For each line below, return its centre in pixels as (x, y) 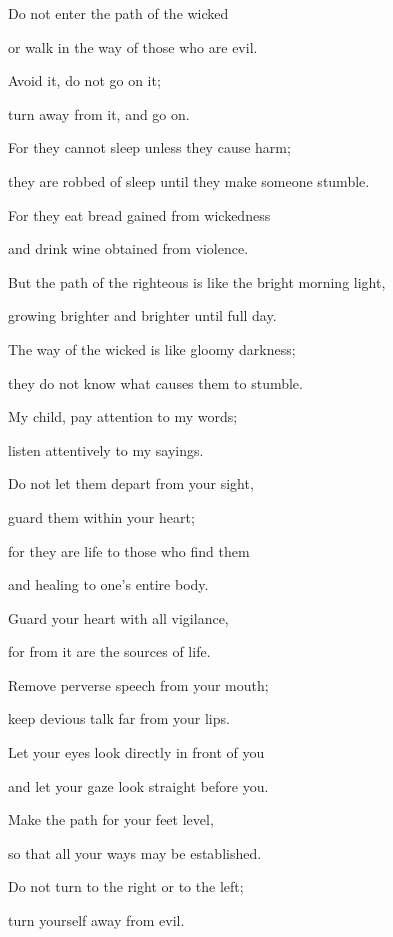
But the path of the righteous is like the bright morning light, (197, 281)
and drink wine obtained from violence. (128, 248)
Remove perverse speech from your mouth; (138, 684)
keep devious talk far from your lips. (119, 718)
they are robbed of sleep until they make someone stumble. (189, 180)
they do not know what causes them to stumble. (155, 382)
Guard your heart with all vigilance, (118, 617)
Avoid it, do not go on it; (84, 80)
